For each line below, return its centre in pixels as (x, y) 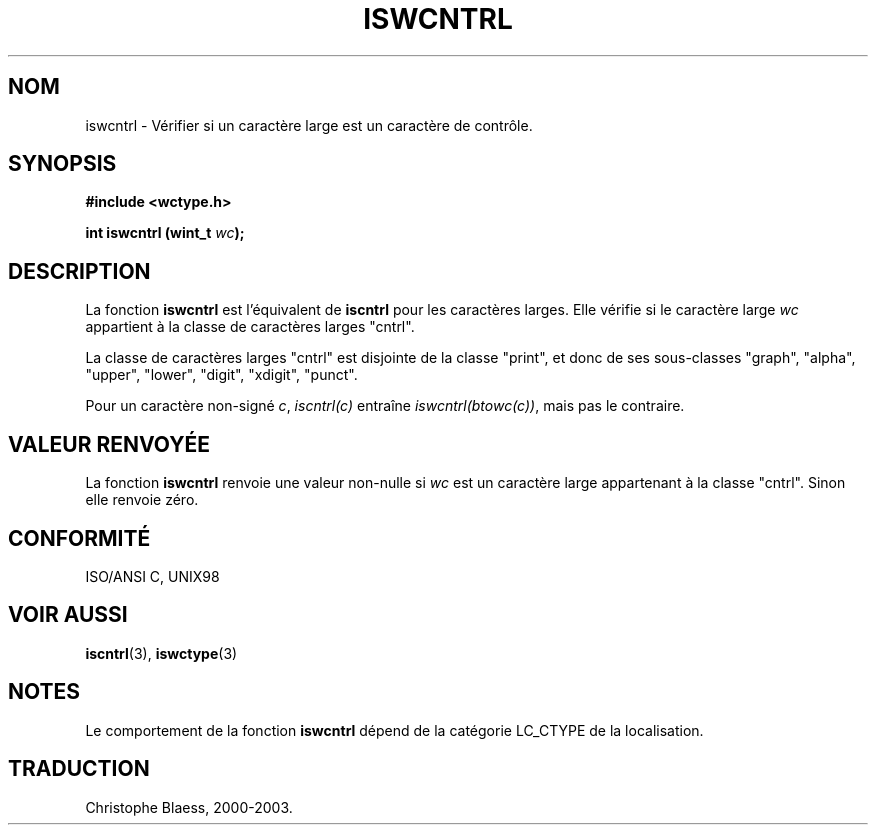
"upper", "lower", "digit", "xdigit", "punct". (221, 375)
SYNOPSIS (62, 164)
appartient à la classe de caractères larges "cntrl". (250, 327)
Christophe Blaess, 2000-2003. (189, 807)
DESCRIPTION (79, 271)
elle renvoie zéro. (142, 500)
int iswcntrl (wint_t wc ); (165, 233)
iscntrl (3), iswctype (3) (161, 653)
